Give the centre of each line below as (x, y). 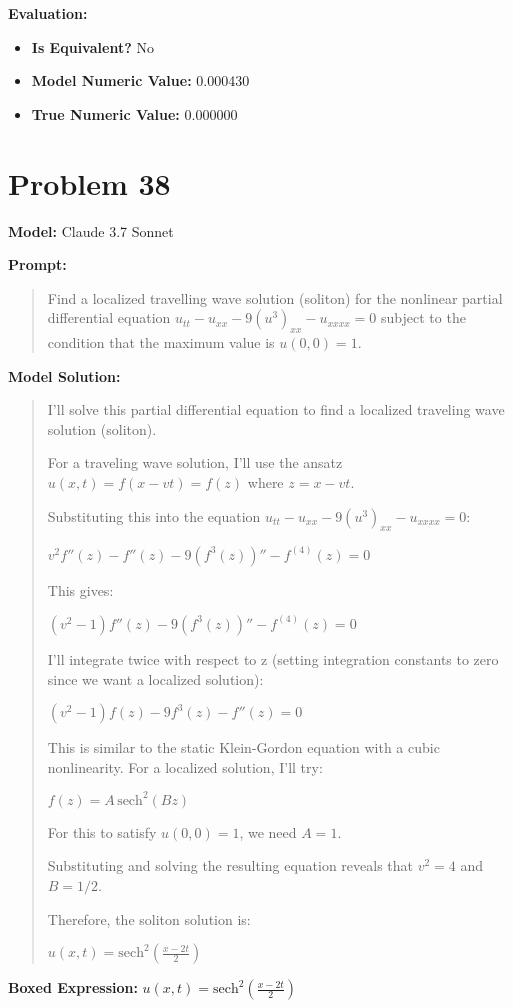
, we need (268, 831)
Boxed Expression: (73, 987)
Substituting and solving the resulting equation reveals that (230, 865)
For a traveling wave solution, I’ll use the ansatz (195, 462)
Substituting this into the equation (154, 515)
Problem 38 (89, 182)
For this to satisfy (102, 831)
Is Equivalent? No (92, 46)
